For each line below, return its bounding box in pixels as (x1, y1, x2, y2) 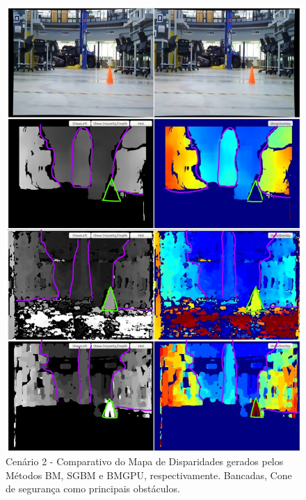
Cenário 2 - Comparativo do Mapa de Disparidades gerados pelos (6, 453, 284, 468)
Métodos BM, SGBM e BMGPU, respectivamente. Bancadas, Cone (6, 467, 292, 482)
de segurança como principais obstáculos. (6, 481, 180, 496)
